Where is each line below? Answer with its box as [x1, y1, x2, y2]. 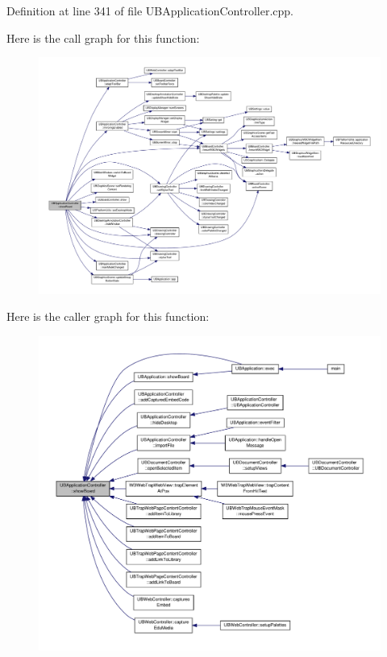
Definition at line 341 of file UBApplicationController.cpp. [6, 2, 293, 19]
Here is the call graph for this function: [6, 29, 200, 46]
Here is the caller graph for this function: [6, 308, 210, 325]
